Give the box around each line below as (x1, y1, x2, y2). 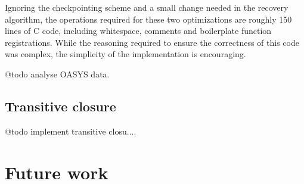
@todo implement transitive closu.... (5, 124, 137, 137)
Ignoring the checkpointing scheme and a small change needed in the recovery (5, 1, 289, 13)
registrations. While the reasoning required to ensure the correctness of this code (5, 36, 299, 48)
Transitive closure (5, 96, 116, 115)
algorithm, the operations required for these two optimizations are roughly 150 (5, 13, 292, 25)
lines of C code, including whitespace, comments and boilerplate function (5, 24, 272, 37)
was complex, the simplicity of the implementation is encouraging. (5, 48, 246, 60)
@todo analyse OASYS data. (5, 67, 110, 80)
